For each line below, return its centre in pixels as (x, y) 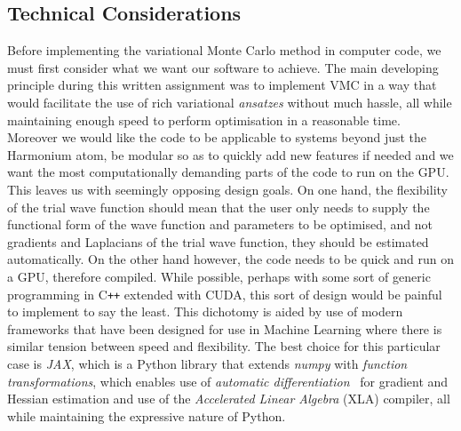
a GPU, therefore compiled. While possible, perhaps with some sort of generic (219, 276)
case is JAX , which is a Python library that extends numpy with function (207, 363)
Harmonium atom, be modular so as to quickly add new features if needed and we (230, 154)
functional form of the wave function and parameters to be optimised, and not (220, 224)
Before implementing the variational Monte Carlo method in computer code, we (224, 50)
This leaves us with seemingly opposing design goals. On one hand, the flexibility (227, 189)
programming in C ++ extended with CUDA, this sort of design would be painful (225, 294)
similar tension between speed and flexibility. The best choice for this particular (224, 346)
